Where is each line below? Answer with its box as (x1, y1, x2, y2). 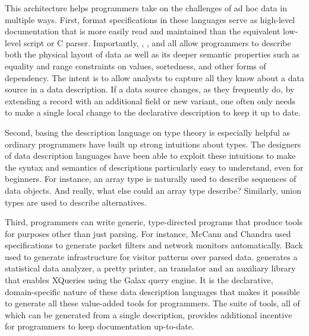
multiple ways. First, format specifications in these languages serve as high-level (5, 13, 295, 25)
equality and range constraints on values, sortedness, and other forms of (5, 59, 266, 72)
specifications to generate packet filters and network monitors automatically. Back (5, 239, 303, 251)
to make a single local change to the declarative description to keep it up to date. (5, 106, 301, 119)
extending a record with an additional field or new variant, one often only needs (5, 94, 296, 107)
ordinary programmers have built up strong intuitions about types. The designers (5, 137, 301, 150)
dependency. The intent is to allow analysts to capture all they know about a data (5, 71, 304, 84)
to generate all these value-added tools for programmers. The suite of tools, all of (5, 297, 300, 309)
